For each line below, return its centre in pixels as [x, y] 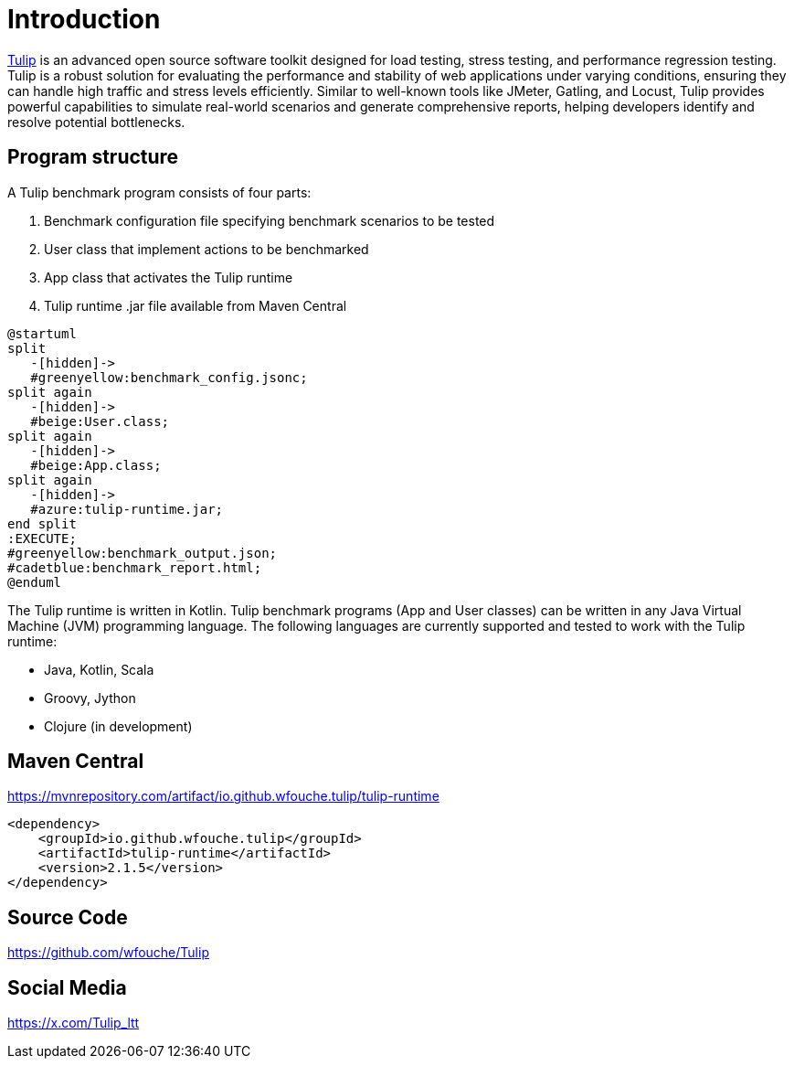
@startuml [42, 333]
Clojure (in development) [118, 726]
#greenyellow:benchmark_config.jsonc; [169, 377]
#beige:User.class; [100, 421]
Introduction [84, 19]
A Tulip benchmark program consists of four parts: [159, 192]
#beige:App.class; [96, 465]
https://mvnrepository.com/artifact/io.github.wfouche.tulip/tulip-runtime [223, 796]
